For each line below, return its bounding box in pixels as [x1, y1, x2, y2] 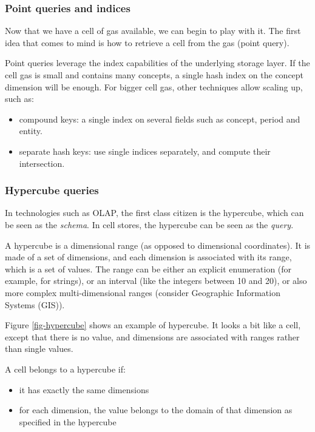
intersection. [19, 157, 65, 169]
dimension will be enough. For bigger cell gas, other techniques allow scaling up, [5, 80, 303, 93]
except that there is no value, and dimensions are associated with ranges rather [5, 330, 300, 343]
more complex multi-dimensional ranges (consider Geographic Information [5, 286, 280, 299]
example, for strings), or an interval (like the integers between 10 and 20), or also [5, 274, 307, 287]
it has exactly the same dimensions [19, 383, 149, 396]
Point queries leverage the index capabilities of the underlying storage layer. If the [5, 56, 310, 69]
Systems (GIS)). [5, 298, 65, 311]
